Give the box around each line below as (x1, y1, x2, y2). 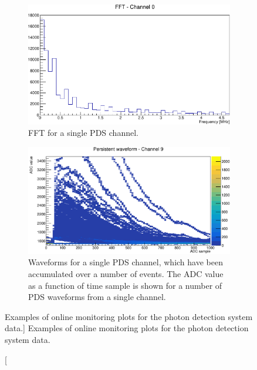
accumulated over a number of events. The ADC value (28, 268, 224, 280)
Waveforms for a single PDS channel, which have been (28, 256, 223, 268)
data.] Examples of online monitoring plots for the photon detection (5, 322, 249, 334)
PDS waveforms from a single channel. (28, 291, 166, 303)
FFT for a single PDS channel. (28, 126, 138, 139)
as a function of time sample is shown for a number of (28, 279, 222, 291)
